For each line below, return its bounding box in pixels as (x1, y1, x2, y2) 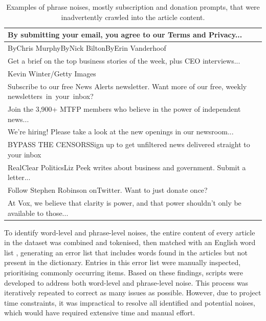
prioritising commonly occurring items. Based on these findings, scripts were (4, 267, 243, 278)
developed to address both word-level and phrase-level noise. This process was (4, 277, 249, 288)
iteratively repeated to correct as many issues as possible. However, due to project (4, 287, 261, 298)
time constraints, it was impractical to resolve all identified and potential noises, (4, 297, 255, 308)
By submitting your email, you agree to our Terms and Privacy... (8, 29, 242, 40)
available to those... (8, 207, 69, 218)
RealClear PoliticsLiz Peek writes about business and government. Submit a (8, 162, 246, 172)
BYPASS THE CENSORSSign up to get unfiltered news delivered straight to (8, 139, 250, 150)
